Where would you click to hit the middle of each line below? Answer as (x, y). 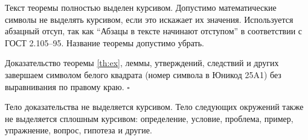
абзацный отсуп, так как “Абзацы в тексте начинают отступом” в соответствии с (154, 31)
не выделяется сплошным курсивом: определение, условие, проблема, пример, (149, 118)
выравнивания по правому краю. (65, 86)
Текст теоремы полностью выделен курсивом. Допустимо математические (141, 7)
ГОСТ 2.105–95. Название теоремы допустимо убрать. (104, 42)
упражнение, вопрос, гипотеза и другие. (79, 130)
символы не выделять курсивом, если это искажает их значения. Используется (149, 19)
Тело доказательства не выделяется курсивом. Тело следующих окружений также (154, 107)
